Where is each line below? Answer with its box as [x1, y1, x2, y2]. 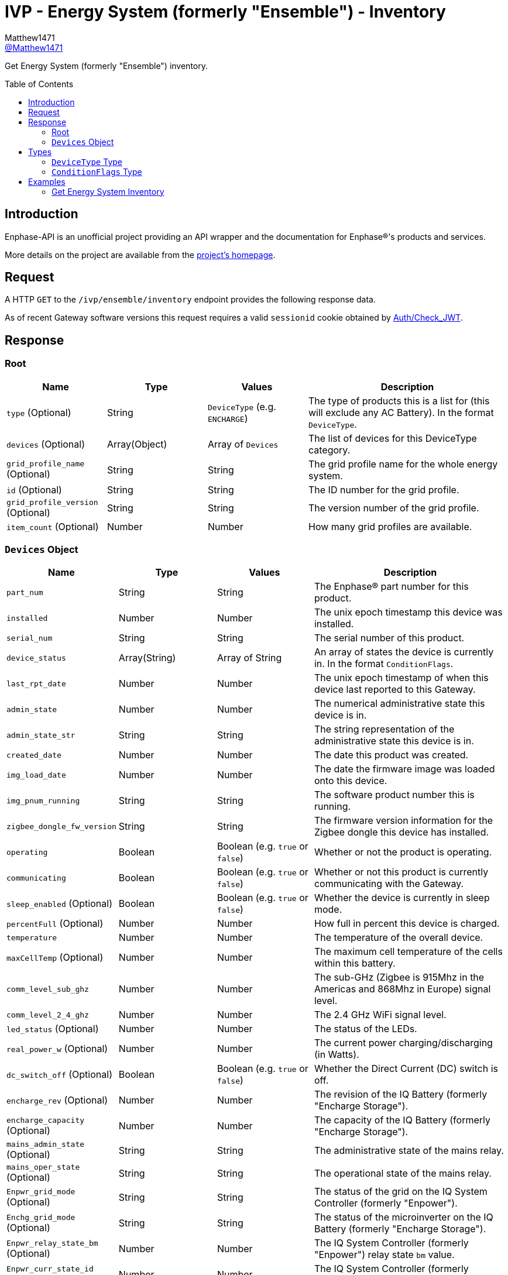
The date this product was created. [314, 749, 469, 761]
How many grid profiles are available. [308, 520, 472, 532]
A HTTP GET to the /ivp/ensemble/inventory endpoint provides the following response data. [5, 294, 376, 305]
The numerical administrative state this [314, 697, 485, 710]
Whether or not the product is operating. [314, 846, 492, 858]
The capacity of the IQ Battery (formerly [314, 1114, 490, 1126]
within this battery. [314, 957, 396, 970]
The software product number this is [314, 789, 475, 801]
